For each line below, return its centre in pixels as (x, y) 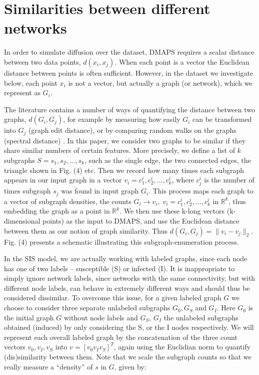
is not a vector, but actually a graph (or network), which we (160, 82)
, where (183, 180)
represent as (22, 92)
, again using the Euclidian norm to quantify (182, 347)
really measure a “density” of (48, 366)
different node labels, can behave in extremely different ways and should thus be (127, 288)
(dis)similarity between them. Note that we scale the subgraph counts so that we (128, 357)
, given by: (130, 366)
